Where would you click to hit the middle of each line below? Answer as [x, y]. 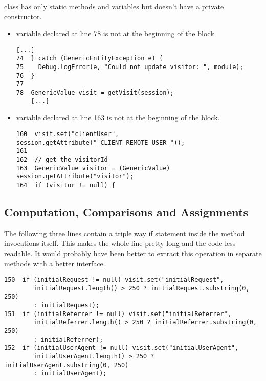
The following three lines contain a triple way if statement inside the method [125, 233]
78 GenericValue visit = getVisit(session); [95, 93]
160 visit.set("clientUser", [68, 134]
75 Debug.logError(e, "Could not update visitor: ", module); [130, 67]
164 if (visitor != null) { [66, 185]
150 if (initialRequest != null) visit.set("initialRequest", [114, 280]
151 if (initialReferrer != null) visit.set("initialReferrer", [118, 314]
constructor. [23, 16]
